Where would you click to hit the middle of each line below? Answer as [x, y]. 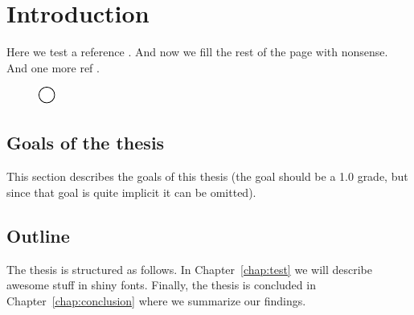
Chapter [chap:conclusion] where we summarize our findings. [156, 300]
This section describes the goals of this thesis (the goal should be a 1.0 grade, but [207, 176]
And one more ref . [53, 67]
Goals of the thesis [86, 143]
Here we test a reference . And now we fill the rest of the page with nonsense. [197, 52]
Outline [38, 235]
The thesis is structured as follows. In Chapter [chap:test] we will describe [189, 269]
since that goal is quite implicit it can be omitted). [131, 192]
